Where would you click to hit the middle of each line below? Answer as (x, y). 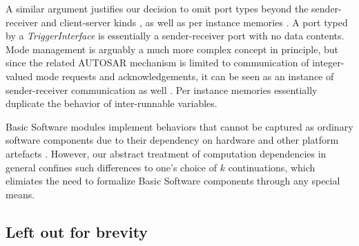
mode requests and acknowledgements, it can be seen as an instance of (185, 76)
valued (19, 76)
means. (20, 194)
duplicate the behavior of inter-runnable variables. (111, 103)
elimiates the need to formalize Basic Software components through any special (173, 181)
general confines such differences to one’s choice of (111, 167)
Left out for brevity (77, 231)
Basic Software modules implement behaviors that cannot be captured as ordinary (179, 126)
